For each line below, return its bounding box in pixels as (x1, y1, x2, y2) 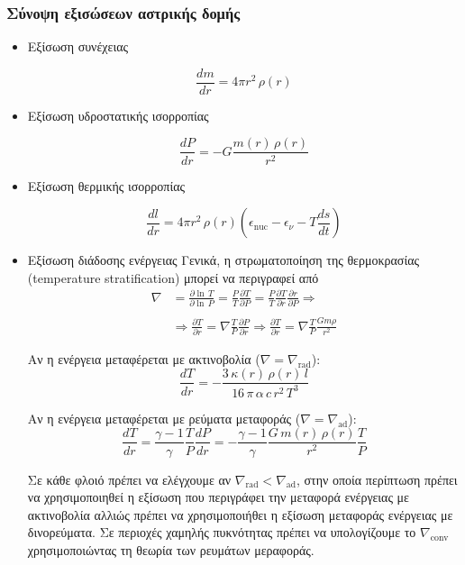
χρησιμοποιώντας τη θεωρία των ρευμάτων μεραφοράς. (27, 540, 315, 559)
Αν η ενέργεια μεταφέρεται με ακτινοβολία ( (27, 349, 260, 368)
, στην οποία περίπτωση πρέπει (296, 469, 458, 488)
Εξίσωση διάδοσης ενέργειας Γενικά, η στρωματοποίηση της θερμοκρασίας (27, 251, 420, 269)
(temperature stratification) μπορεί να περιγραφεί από (27, 268, 319, 287)
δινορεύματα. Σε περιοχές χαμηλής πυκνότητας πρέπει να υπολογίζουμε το (27, 523, 416, 542)
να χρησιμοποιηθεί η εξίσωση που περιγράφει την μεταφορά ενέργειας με (27, 488, 409, 506)
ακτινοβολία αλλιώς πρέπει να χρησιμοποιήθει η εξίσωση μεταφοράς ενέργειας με (27, 505, 453, 524)
